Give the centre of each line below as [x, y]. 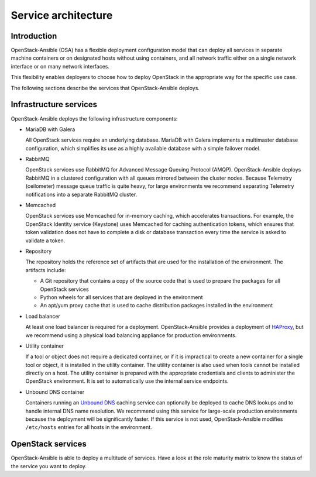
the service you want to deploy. [49, 466]
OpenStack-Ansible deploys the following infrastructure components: [94, 119]
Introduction [34, 36]
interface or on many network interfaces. [60, 66]
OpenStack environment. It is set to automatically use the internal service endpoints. [127, 381]
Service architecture [62, 15]
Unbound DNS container [55, 392]
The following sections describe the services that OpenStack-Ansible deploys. [105, 88]
